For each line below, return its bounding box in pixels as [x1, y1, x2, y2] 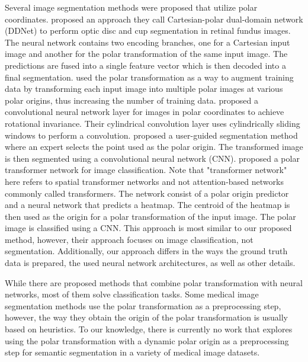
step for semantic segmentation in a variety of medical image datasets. [5, 346, 260, 358]
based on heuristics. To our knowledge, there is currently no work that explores [5, 323, 293, 335]
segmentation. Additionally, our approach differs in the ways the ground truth [5, 245, 288, 257]
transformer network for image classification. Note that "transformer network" [5, 164, 287, 176]
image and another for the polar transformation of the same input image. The [5, 47, 288, 60]
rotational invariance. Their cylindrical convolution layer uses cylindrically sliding [5, 117, 300, 129]
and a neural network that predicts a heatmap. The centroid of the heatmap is [5, 198, 290, 211]
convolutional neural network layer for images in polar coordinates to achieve [5, 105, 284, 118]
